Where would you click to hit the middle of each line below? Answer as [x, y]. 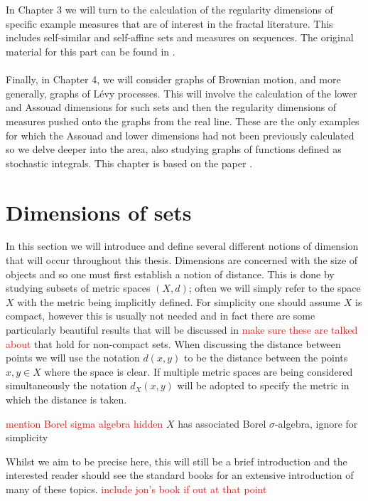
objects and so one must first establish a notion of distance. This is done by [170, 274]
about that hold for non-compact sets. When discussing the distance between [173, 343]
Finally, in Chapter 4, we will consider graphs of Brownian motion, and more [173, 79]
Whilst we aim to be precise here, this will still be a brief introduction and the [177, 461]
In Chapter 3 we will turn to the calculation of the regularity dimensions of [169, 10]
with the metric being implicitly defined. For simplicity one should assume [179, 301]
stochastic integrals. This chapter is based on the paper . [129, 163]
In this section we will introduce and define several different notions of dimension [182, 246]
